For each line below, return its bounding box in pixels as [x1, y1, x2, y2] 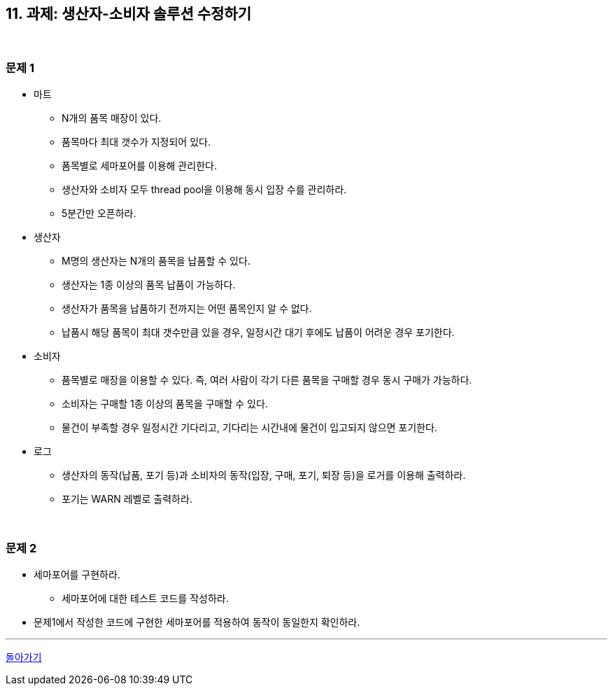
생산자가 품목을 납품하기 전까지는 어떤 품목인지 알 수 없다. [62, 302, 312, 315]
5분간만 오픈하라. [62, 207, 136, 220]
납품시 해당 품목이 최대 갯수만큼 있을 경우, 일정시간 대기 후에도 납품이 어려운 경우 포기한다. [62, 326, 455, 339]
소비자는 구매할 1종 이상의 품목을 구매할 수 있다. [62, 398, 268, 410]
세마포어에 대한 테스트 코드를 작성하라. [62, 592, 229, 604]
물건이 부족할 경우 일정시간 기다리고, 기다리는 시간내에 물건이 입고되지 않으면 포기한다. [62, 421, 437, 434]
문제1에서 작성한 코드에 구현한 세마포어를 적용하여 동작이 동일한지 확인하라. [34, 615, 360, 628]
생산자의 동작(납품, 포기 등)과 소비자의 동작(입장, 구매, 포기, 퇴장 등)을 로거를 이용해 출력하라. [62, 469, 466, 482]
